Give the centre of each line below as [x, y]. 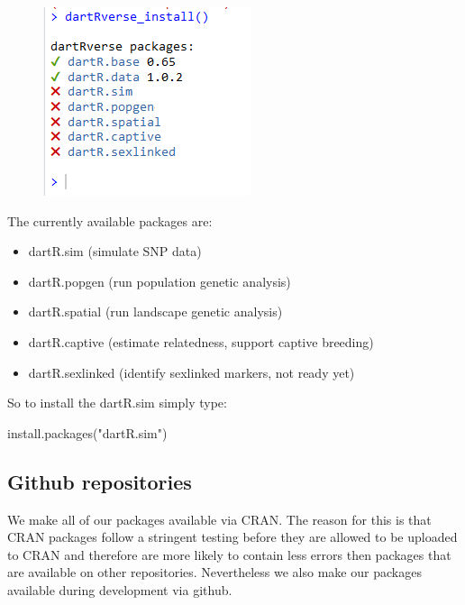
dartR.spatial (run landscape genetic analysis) [155, 312]
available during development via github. [120, 589]
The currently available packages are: [110, 220]
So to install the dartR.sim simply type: [117, 403]
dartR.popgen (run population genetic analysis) [160, 281]
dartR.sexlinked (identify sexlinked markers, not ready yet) [191, 372]
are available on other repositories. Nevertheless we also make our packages [214, 572]
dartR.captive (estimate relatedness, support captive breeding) [201, 341]
